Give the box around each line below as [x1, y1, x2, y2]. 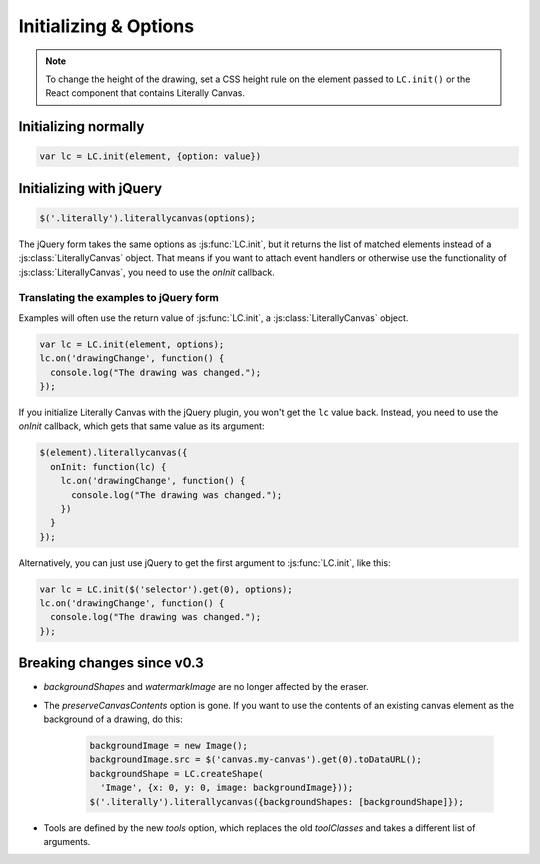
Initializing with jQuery [18, 180, 163, 197]
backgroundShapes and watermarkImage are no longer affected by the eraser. [43, 681, 369, 693]
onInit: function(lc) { [50, 461, 167, 472]
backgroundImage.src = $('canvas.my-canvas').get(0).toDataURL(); [89, 754, 422, 765]
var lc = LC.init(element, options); [39, 338, 225, 350]
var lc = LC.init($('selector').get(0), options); [39, 583, 294, 595]
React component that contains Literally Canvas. [45, 87, 245, 99]
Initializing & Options [18, 15, 195, 37]
